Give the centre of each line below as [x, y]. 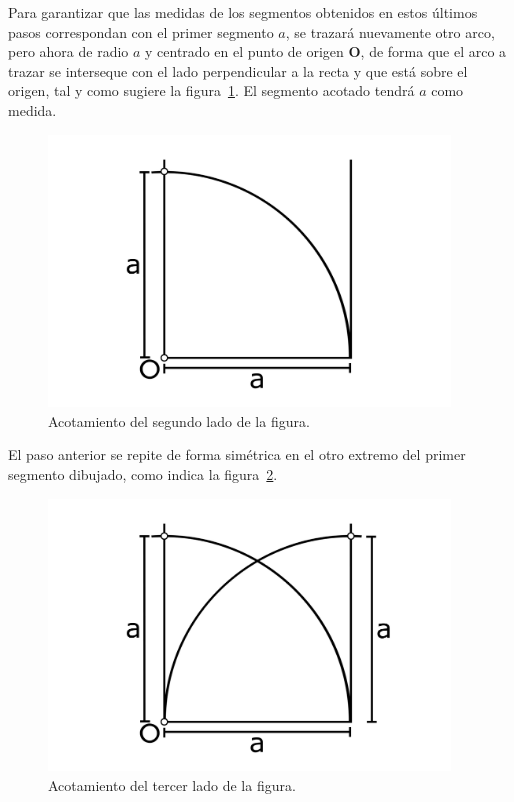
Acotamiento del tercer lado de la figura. [172, 784]
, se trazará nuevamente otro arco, [390, 31]
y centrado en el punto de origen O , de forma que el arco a [326, 51]
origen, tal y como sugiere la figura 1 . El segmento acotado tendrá [211, 90]
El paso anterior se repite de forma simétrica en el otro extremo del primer [237, 454]
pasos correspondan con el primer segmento [141, 31]
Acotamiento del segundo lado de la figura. [179, 420]
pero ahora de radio [68, 51]
